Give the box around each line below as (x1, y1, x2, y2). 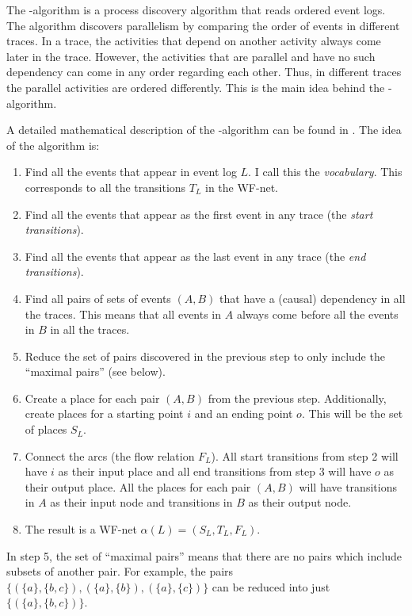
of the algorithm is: (6, 136, 100, 153)
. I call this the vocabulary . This (248, 163, 402, 180)
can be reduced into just (212, 578, 330, 595)
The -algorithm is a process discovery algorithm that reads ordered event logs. (6, 2, 386, 17)
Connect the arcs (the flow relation (25, 447, 195, 464)
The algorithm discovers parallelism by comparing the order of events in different (6, 17, 400, 33)
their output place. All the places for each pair (25, 478, 251, 495)
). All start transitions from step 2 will (211, 447, 399, 464)
